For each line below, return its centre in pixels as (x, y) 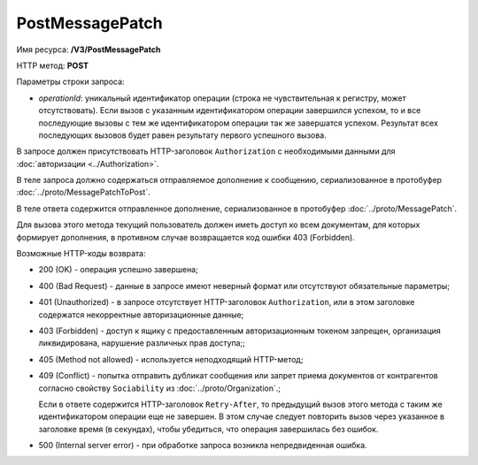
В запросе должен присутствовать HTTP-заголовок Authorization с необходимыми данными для (206, 151)
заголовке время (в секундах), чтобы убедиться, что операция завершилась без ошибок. (208, 429)
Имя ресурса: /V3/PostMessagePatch (89, 50)
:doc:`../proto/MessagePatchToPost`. (83, 192)
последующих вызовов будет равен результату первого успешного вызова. (182, 135)
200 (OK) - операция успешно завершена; (118, 270)
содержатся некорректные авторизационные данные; (141, 315)
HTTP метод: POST (52, 65)
